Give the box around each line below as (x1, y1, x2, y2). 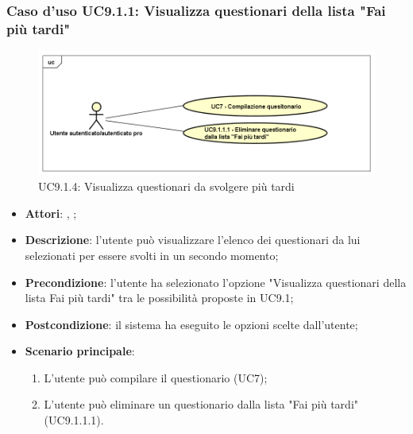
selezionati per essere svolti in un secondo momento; (25, 246, 279, 263)
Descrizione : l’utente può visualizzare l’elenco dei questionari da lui (25, 231, 361, 248)
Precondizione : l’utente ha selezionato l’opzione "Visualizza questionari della (25, 273, 407, 290)
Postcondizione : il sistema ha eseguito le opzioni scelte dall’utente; (25, 316, 358, 332)
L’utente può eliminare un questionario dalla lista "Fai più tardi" (44, 396, 359, 413)
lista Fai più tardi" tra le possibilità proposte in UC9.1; (25, 289, 294, 306)
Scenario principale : (25, 343, 135, 359)
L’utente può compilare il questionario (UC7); (44, 369, 268, 386)
